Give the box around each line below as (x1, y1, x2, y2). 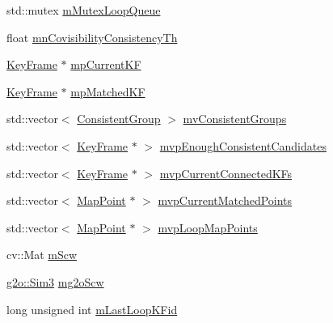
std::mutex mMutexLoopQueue (6, 2, 161, 18)
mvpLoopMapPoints (158, 219, 258, 236)
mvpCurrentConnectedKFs (159, 164, 293, 181)
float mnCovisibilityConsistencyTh (6, 28, 178, 45)
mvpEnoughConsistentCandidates (159, 137, 327, 154)
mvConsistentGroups (183, 110, 287, 127)
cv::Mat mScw (6, 246, 78, 263)
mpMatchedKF (70, 83, 145, 100)
